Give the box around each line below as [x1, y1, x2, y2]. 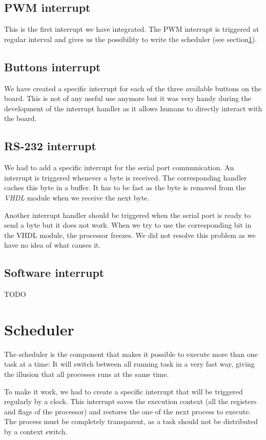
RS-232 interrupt [4, 138, 96, 154]
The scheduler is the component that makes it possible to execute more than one [4, 348, 258, 359]
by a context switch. [4, 426, 68, 436]
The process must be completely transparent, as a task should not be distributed [4, 416, 258, 427]
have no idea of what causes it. [4, 239, 101, 250]
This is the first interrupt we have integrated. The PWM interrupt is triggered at [4, 24, 259, 34]
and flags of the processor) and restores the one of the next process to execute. [4, 406, 251, 416]
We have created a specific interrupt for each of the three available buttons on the [4, 83, 261, 93]
